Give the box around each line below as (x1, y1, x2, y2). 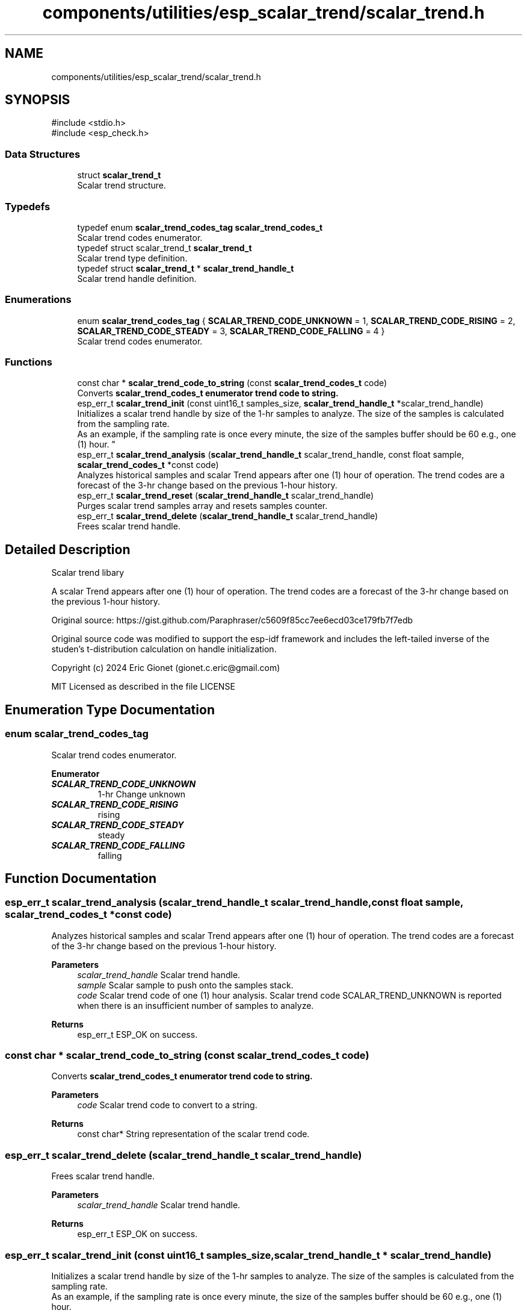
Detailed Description (5, 541, 131, 557)
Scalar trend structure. (77, 180, 166, 191)
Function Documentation (5, 870, 156, 886)
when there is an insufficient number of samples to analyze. (77, 1000, 314, 1011)
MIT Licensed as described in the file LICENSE (51, 681, 235, 692)
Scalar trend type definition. (77, 252, 188, 263)
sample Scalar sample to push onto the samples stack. (77, 979, 294, 990)
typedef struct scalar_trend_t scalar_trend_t (77, 242, 252, 253)
